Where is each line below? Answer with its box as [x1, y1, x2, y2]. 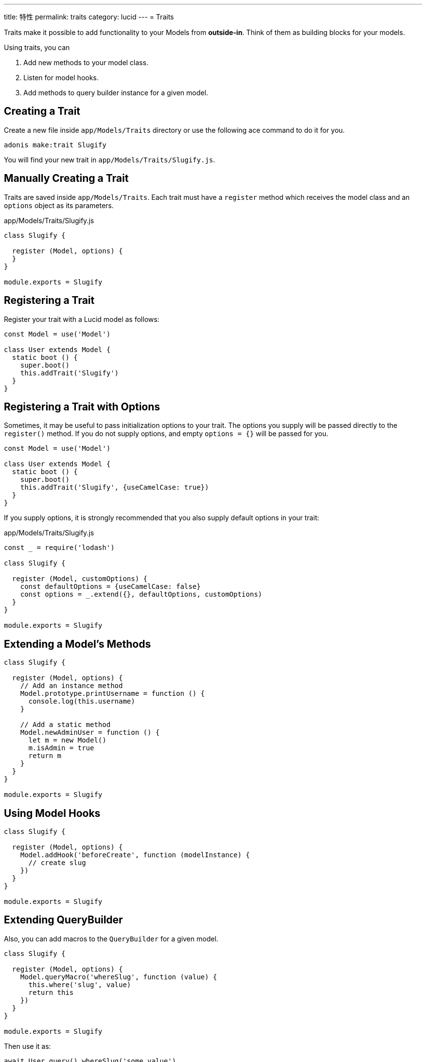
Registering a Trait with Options [4, 400, 160, 413]
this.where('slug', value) [28, 980, 131, 989]
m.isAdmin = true [28, 744, 94, 752]
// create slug [28, 859, 86, 867]
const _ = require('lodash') [4, 544, 115, 552]
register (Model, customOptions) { [12, 575, 148, 583]
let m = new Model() [28, 736, 106, 744]
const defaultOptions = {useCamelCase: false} [20, 583, 201, 591]
